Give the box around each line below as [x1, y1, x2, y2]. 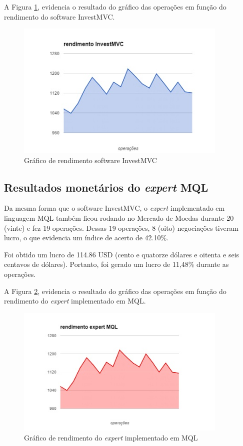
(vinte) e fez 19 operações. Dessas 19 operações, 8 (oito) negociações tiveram [4, 222, 238, 233]
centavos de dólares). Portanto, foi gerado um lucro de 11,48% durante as [4, 259, 229, 269]
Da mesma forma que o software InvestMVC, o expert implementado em [4, 203, 225, 213]
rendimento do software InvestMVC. [4, 11, 115, 22]
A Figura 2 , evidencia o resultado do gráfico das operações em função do [4, 285, 226, 296]
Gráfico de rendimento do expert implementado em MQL [24, 432, 198, 442]
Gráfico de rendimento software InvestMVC [24, 155, 157, 165]
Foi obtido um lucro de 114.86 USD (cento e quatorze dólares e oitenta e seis [4, 249, 239, 259]
